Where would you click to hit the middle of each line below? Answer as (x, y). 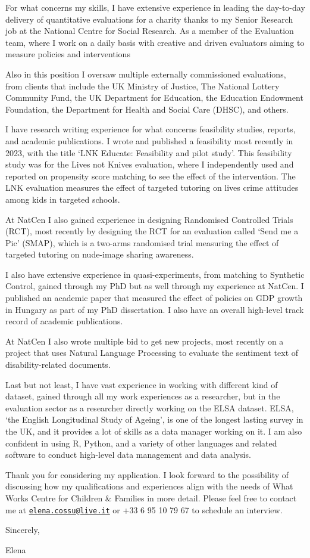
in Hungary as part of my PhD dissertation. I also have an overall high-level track (155, 309)
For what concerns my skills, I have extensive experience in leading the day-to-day (155, 7)
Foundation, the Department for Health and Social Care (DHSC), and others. (147, 109)
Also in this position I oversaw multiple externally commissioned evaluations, (146, 74)
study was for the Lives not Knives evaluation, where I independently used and (150, 164)
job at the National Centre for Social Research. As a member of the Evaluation (150, 31)
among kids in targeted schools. (63, 199)
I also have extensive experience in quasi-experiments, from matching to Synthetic (155, 274)
